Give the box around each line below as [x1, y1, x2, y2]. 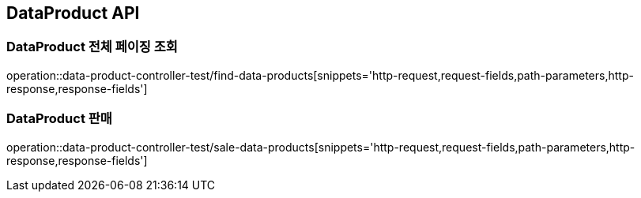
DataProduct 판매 [6, 110, 112, 127]
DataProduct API [6, 3, 140, 23]
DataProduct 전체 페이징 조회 [6, 39, 178, 55]
